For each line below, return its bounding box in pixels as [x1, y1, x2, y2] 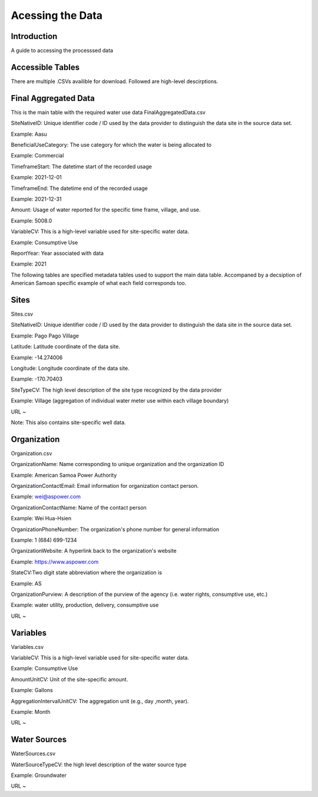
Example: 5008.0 [11, 217, 52, 224]
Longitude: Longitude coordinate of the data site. [11, 365, 130, 372]
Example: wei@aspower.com [11, 493, 81, 500]
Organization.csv [11, 450, 52, 457]
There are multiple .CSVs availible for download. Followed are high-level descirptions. [11, 77, 218, 85]
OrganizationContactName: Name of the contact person [11, 504, 147, 511]
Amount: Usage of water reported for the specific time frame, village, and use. [11, 206, 201, 214]
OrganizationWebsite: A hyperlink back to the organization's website [11, 547, 177, 555]
